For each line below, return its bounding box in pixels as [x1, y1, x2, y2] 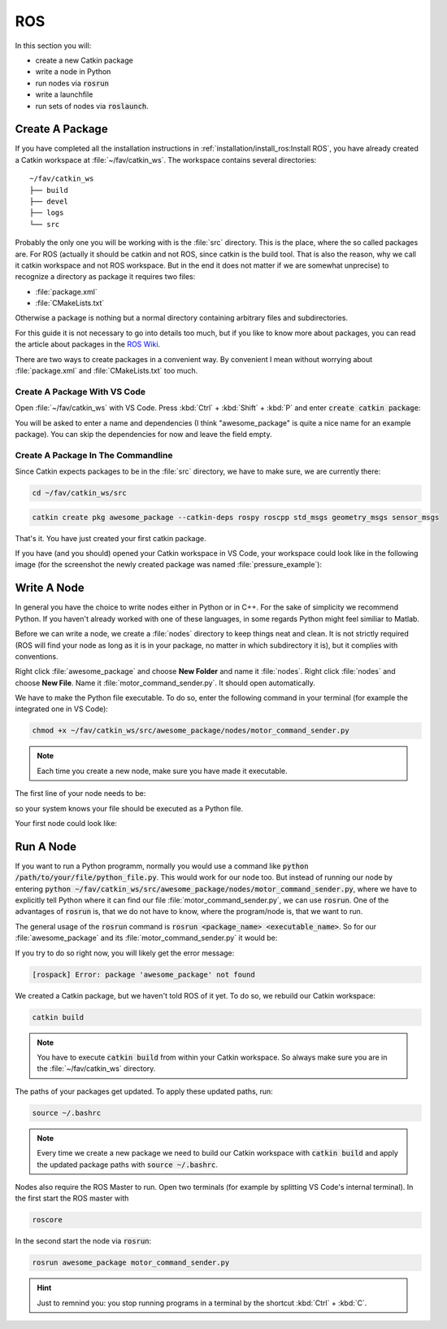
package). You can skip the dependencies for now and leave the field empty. [15, 429, 272, 439]
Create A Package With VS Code [15, 386, 146, 397]
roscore [32, 1215, 63, 1225]
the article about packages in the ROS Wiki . [15, 339, 161, 349]
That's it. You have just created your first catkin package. [15, 533, 206, 543]
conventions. [15, 651, 59, 661]
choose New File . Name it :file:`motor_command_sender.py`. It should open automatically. [15, 678, 316, 688]
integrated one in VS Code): [15, 704, 109, 714]
